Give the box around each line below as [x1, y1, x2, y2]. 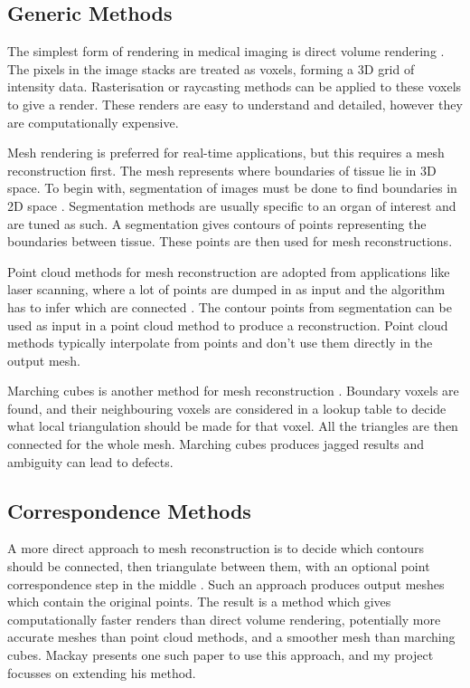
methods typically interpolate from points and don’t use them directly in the [7, 333, 433, 352]
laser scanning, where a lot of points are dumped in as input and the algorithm [7, 280, 446, 299]
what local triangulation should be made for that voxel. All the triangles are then [7, 416, 458, 435]
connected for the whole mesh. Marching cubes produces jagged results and [7, 435, 424, 454]
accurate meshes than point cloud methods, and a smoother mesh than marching [7, 627, 456, 646]
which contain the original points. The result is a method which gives [7, 592, 391, 611]
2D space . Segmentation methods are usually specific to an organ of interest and [7, 196, 456, 215]
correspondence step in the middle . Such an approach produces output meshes [7, 574, 445, 593]
